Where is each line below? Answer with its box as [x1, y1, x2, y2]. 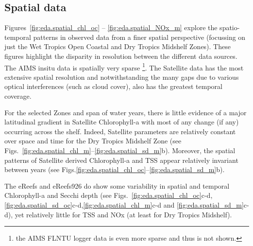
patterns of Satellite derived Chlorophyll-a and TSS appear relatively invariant [4, 155, 238, 165]
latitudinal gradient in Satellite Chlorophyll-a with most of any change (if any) [4, 117, 239, 127]
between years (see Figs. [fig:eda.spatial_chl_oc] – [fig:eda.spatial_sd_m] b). [4, 164, 225, 175]
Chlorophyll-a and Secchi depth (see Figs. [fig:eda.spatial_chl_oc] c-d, [4, 190, 213, 200]
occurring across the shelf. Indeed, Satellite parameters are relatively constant [4, 126, 236, 136]
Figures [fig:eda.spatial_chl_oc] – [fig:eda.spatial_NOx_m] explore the [4, 22, 218, 33]
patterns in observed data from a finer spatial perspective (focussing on [33, 32, 246, 42]
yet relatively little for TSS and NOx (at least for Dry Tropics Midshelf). [15, 209, 232, 219]
